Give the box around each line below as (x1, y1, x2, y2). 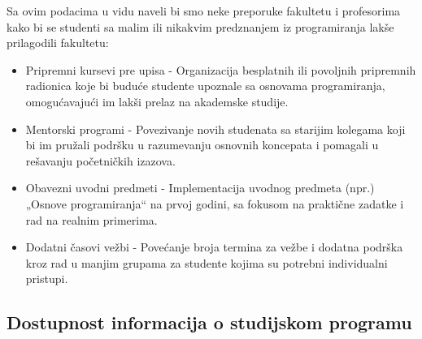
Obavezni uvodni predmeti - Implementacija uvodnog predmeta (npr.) (25, 179, 375, 196)
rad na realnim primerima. (25, 211, 158, 228)
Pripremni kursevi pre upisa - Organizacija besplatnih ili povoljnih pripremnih (25, 61, 416, 78)
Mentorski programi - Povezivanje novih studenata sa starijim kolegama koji (25, 120, 406, 137)
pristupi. (25, 270, 68, 287)
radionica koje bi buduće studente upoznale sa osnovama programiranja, (25, 77, 385, 94)
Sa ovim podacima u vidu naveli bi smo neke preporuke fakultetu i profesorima (7, 2, 401, 19)
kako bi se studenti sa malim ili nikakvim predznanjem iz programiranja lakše (7, 18, 394, 35)
